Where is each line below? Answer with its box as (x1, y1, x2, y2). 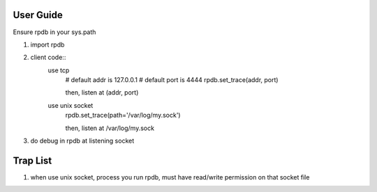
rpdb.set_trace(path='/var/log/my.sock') (65, 111, 181, 120)
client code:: (30, 53, 66, 62)
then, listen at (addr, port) (65, 88, 139, 97)
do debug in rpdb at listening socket (30, 136, 135, 145)
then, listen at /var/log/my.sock (65, 124, 155, 132)
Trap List (13, 154, 52, 166)
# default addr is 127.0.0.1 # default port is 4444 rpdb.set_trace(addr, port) (65, 76, 279, 84)
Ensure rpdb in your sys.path (13, 28, 96, 36)
